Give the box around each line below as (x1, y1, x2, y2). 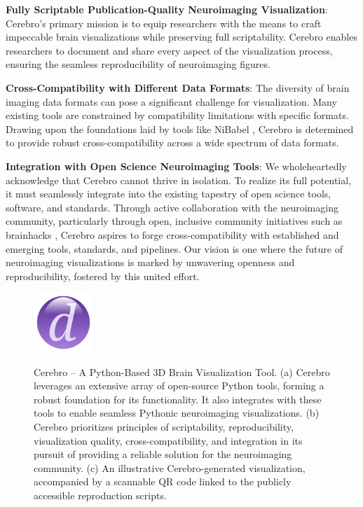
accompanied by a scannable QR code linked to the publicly (34, 474, 292, 489)
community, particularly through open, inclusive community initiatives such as (6, 214, 343, 228)
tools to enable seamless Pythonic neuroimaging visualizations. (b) (34, 405, 320, 420)
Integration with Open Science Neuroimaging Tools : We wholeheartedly (6, 158, 347, 173)
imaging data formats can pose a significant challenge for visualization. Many (6, 94, 337, 109)
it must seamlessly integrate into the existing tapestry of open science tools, (6, 186, 331, 201)
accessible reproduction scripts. (34, 488, 167, 503)
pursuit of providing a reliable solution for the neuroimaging (34, 447, 292, 461)
